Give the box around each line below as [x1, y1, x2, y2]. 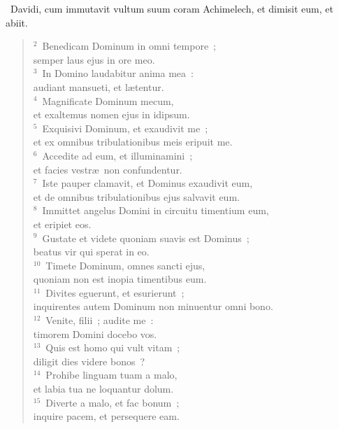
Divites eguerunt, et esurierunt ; [45, 285, 185, 300]
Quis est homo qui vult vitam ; [45, 340, 180, 355]
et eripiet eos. [33, 216, 92, 231]
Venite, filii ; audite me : [45, 313, 154, 328]
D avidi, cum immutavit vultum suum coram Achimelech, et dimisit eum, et [10, 1, 333, 15]
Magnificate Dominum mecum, [42, 93, 174, 108]
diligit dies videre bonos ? [33, 353, 145, 368]
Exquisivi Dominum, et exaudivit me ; [42, 120, 208, 135]
